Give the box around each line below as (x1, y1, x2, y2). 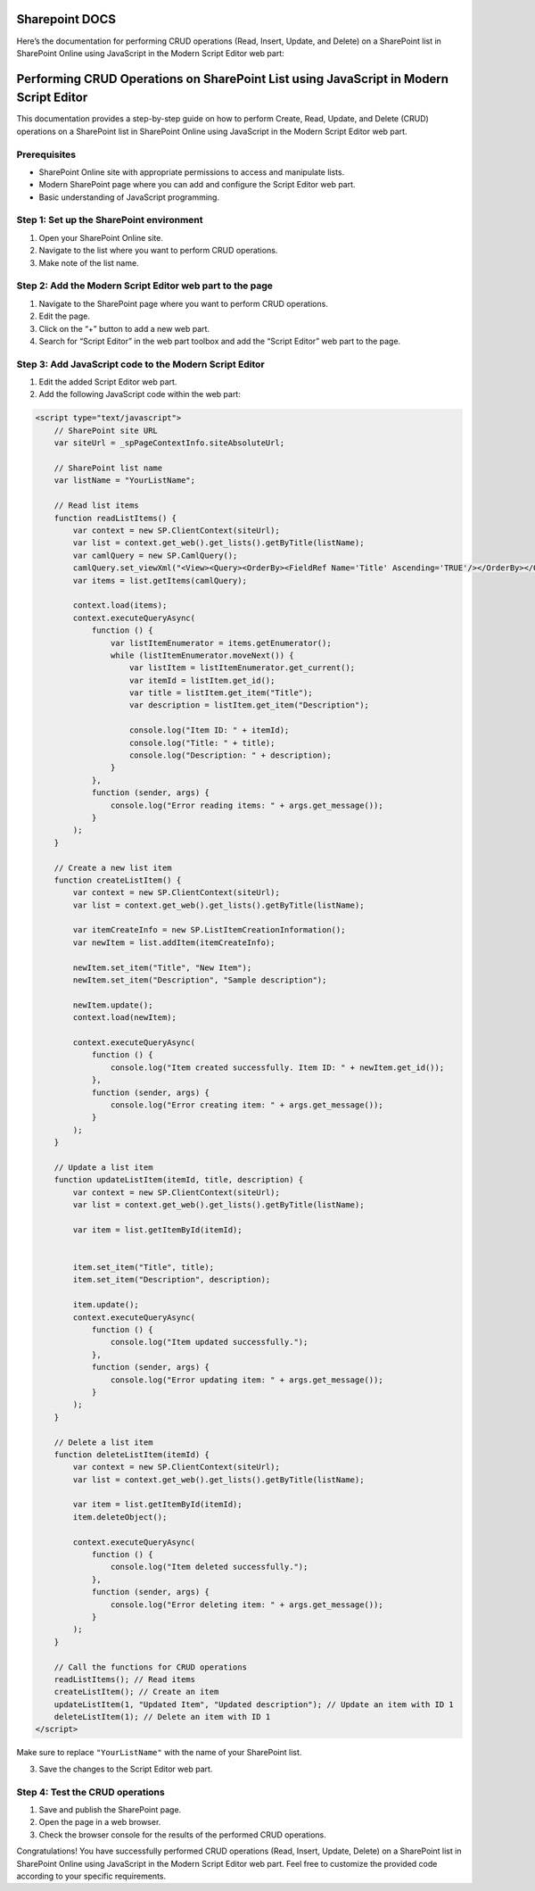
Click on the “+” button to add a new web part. (38, 323, 210, 334)
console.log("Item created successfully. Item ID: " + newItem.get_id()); (110, 1062, 445, 1073)
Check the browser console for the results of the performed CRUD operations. (38, 1829, 327, 1840)
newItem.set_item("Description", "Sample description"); (72, 975, 327, 985)
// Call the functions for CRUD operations (53, 1662, 247, 1672)
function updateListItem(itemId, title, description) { (53, 1174, 304, 1185)
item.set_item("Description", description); (72, 1274, 271, 1285)
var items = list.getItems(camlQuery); (72, 576, 247, 585)
